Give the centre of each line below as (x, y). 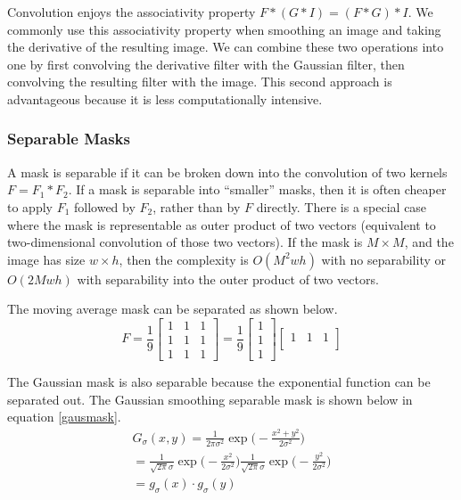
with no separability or (383, 259)
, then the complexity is (184, 259)
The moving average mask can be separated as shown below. (173, 309)
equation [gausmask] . (64, 417)
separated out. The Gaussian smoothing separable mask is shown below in (210, 399)
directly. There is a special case (342, 206)
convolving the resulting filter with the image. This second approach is (200, 82)
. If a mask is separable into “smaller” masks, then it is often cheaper (257, 189)
